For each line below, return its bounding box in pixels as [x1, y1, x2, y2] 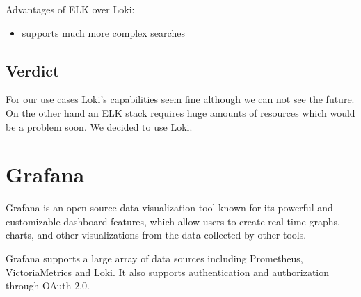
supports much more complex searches [22, 25, 185, 40]
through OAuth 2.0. [6, 278, 90, 293]
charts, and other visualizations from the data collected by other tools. [6, 227, 307, 242]
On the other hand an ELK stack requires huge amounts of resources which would [6, 105, 355, 120]
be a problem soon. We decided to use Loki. [6, 119, 193, 134]
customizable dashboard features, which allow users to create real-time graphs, [6, 214, 340, 228]
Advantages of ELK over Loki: [6, 2, 135, 16]
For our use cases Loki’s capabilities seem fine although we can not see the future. [6, 92, 355, 106]
